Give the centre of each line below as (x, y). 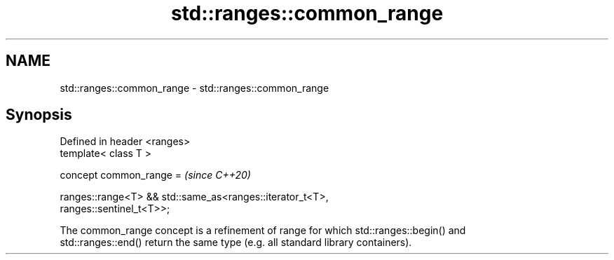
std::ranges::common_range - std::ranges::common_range (195, 88)
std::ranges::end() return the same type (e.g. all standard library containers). (236, 242)
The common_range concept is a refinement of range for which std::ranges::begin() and (263, 231)
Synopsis (39, 115)
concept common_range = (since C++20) (155, 175)
